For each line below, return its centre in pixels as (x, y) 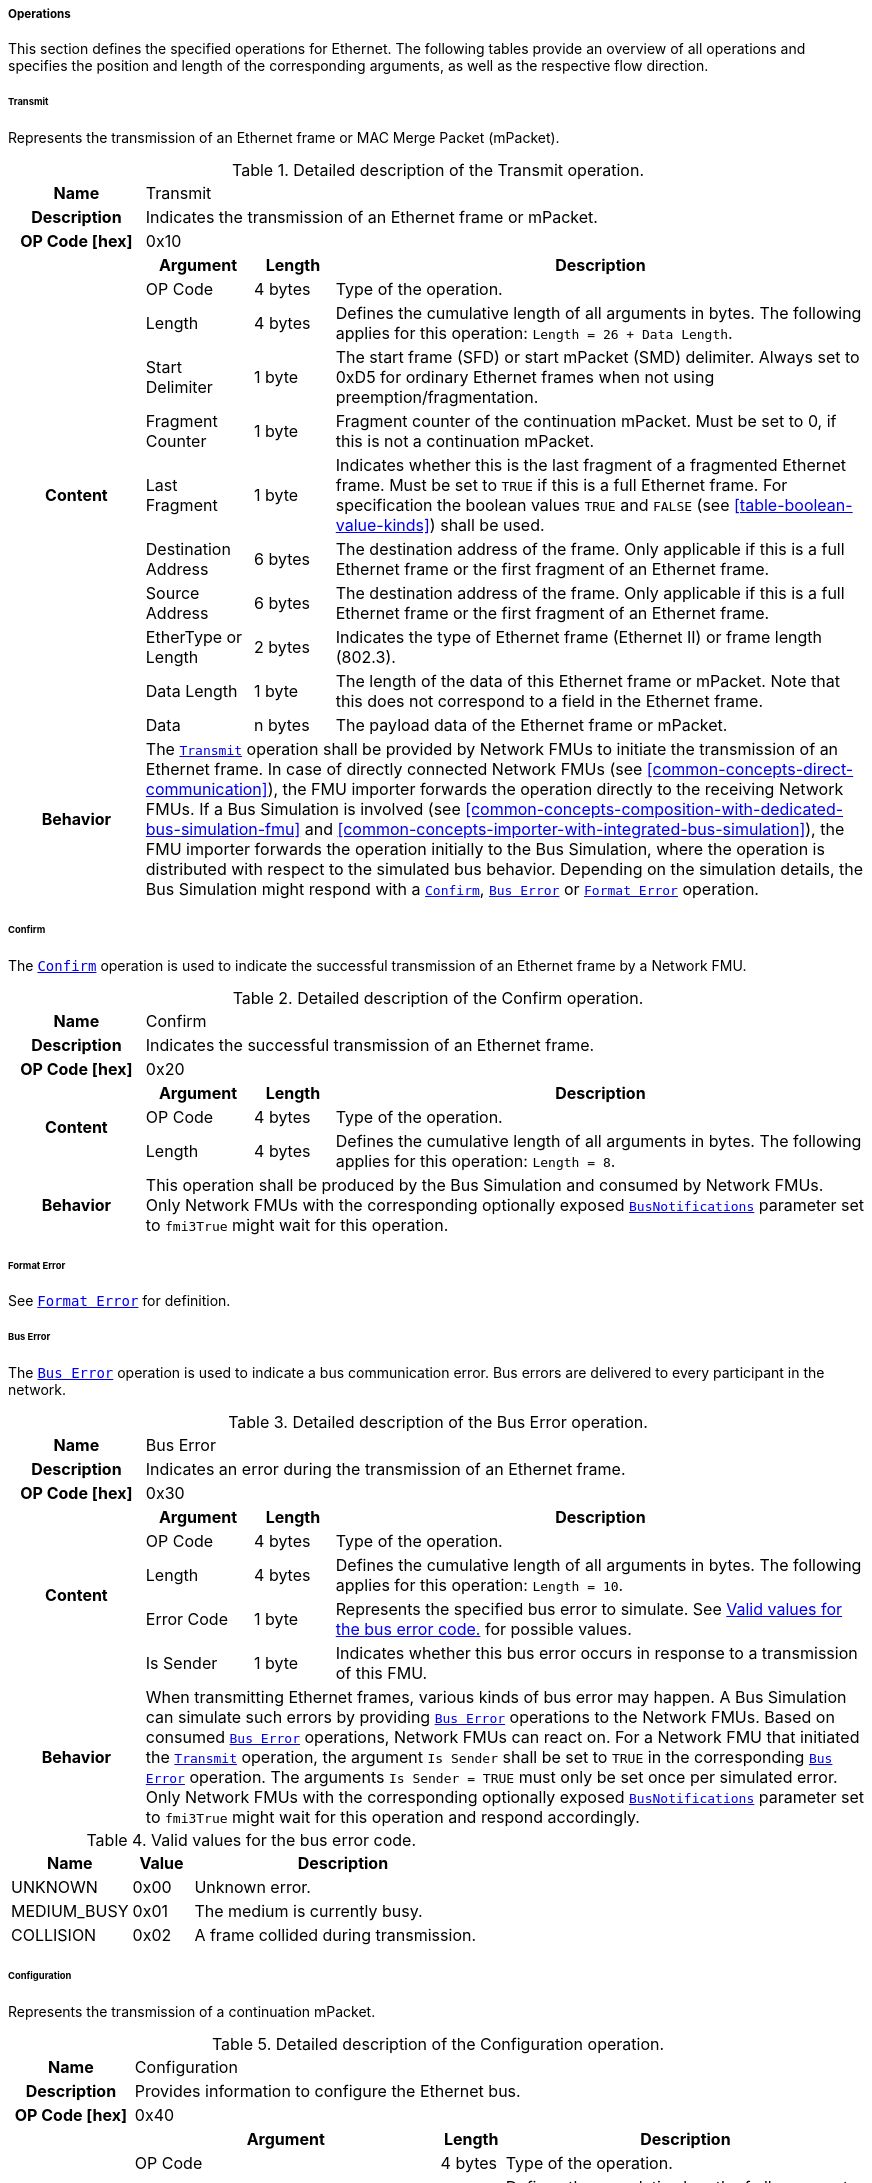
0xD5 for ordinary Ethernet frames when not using (525, 377)
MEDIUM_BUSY (70, 1911)
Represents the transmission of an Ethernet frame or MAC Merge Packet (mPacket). (284, 138)
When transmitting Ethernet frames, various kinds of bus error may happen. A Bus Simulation (496, 1697)
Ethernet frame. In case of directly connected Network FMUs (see (394, 769)
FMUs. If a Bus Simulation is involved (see (303, 809)
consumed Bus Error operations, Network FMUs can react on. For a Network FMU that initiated (502, 1737)
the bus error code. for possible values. (483, 1629)
